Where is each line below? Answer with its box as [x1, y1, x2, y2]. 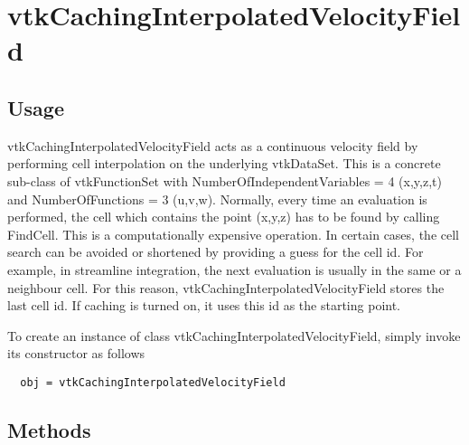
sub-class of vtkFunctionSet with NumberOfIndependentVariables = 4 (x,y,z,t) [7, 171, 442, 190]
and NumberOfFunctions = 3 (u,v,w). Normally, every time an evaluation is [7, 189, 427, 208]
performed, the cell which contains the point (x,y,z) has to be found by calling [7, 207, 440, 226]
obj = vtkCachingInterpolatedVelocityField [20, 375, 286, 389]
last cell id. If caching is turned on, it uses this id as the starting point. [7, 296, 401, 315]
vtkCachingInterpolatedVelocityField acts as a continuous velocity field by [7, 136, 418, 155]
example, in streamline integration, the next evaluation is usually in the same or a [7, 260, 462, 279]
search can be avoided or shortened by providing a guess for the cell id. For [7, 242, 424, 261]
